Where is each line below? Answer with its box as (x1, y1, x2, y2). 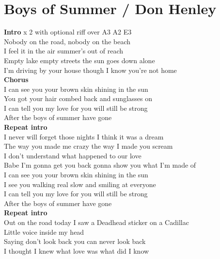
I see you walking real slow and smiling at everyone (4, 179, 156, 189)
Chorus (4, 74, 29, 85)
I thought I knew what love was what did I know (4, 245, 149, 256)
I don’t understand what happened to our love (4, 150, 141, 160)
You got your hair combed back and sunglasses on (4, 93, 153, 104)
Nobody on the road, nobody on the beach (4, 36, 131, 46)
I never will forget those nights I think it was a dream (4, 131, 164, 141)
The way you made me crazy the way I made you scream (4, 141, 173, 151)
